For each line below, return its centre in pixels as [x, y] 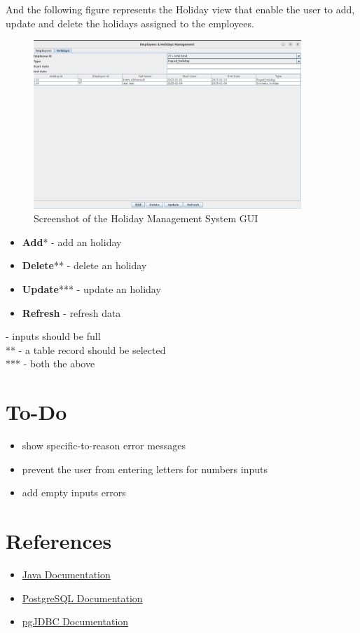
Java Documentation [66, 574]
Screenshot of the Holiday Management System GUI [146, 218]
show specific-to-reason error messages [104, 445]
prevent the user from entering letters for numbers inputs [145, 469]
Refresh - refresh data [71, 312]
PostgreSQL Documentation [82, 598]
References [59, 540]
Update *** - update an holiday [91, 288]
